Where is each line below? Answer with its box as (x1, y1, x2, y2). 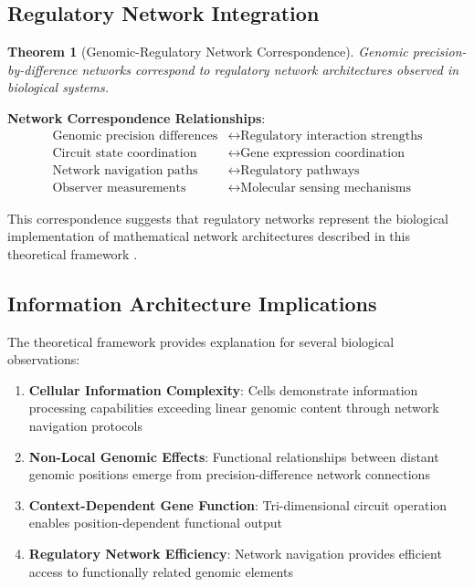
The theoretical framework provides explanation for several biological (7, 331, 395, 351)
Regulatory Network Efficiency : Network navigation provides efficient (28, 544, 442, 563)
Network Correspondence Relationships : (7, 108, 266, 127)
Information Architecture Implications (7, 288, 377, 317)
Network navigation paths (52, 163, 198, 177)
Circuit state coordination (52, 146, 197, 160)
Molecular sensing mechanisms (240, 181, 411, 194)
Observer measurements (52, 181, 186, 194)
